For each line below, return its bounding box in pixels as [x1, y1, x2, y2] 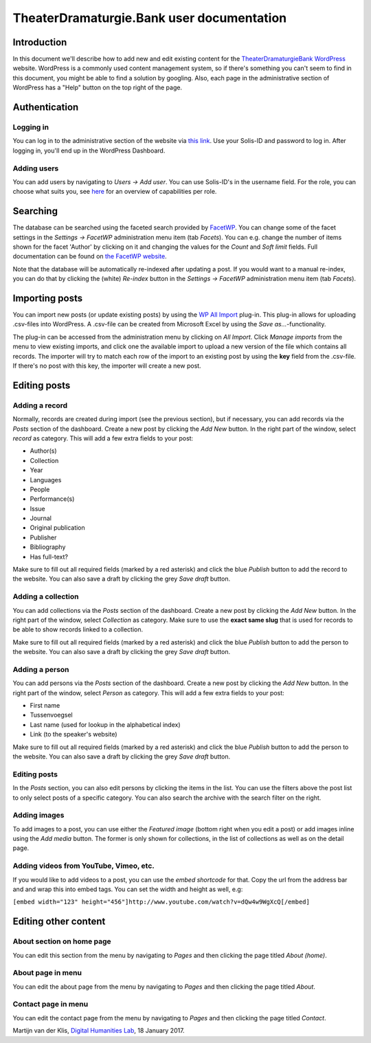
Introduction [12, 36, 67, 48]
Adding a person [12, 664, 69, 674]
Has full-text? [30, 552, 69, 561]
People [30, 485, 50, 493]
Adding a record [12, 401, 68, 410]
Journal [30, 514, 52, 522]
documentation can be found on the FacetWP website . [12, 252, 168, 260]
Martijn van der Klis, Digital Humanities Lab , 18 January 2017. [12, 1027, 185, 1035]
